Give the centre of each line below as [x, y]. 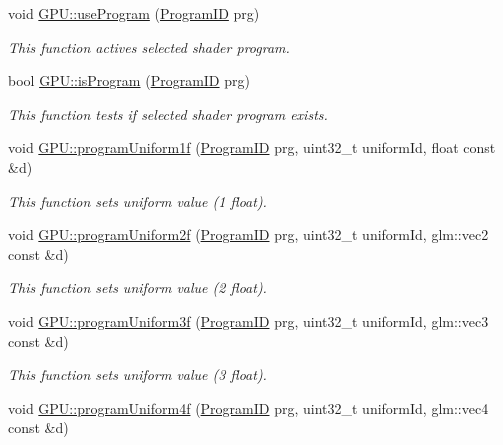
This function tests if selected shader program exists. [168, 113]
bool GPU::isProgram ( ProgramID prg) [129, 80]
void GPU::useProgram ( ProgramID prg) [134, 13]
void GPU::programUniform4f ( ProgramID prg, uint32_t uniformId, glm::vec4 [248, 407]
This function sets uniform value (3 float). [137, 374]
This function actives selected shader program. [149, 46]
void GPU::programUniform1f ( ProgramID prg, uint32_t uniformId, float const [252, 147]
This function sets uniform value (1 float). [137, 200]
